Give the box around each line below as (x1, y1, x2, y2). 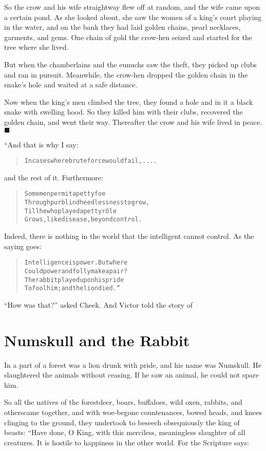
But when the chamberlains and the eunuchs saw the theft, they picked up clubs (4, 59, 257, 69)
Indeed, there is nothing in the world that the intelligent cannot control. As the (4, 231, 254, 241)
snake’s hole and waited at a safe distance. (4, 79, 138, 90)
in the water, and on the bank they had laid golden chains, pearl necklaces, (4, 22, 241, 32)
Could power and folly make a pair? (24, 267, 128, 275)
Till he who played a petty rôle (24, 207, 117, 215)
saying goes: (4, 240, 42, 251)
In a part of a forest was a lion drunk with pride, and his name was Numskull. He (4, 359, 262, 370)
